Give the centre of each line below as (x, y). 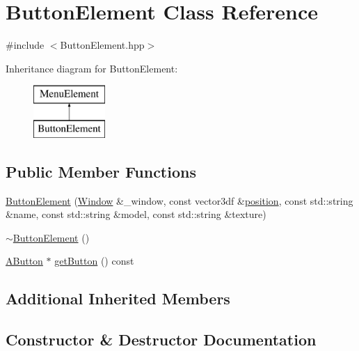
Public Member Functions (101, 171)
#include (25, 45)
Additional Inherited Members (118, 298)
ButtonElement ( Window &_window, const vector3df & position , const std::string (179, 200)
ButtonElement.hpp (102, 45)
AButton (24, 261)
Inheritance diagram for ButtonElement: (92, 68)
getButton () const (94, 261)
